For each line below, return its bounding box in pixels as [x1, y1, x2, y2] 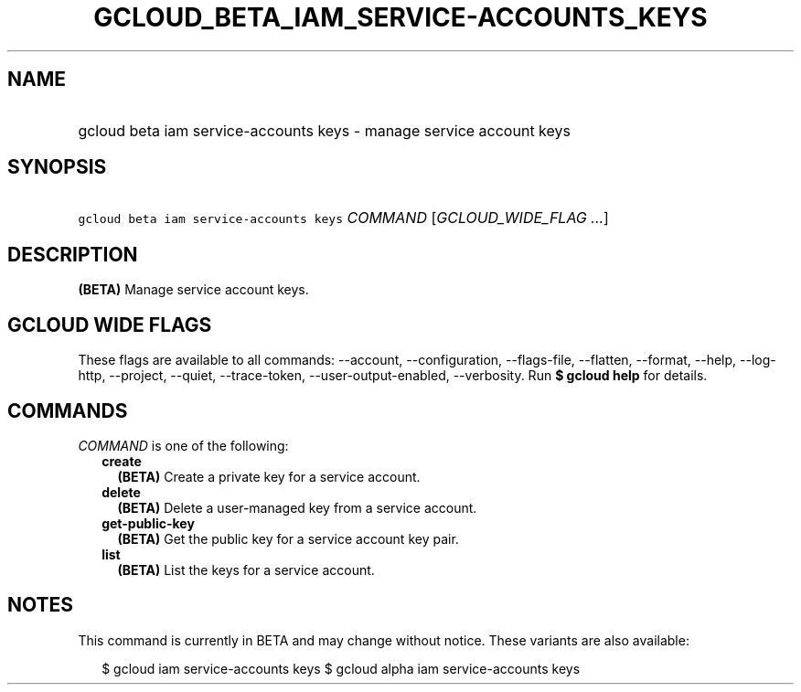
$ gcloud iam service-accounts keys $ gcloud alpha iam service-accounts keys [101, 660, 581, 676]
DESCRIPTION [7, 242, 138, 266]
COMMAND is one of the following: [78, 437, 289, 453]
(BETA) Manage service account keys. [78, 282, 309, 298]
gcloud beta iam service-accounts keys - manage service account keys [78, 121, 571, 140]
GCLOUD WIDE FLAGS [7, 313, 212, 336]
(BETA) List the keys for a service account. [117, 561, 375, 578]
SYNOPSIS [7, 155, 107, 179]
